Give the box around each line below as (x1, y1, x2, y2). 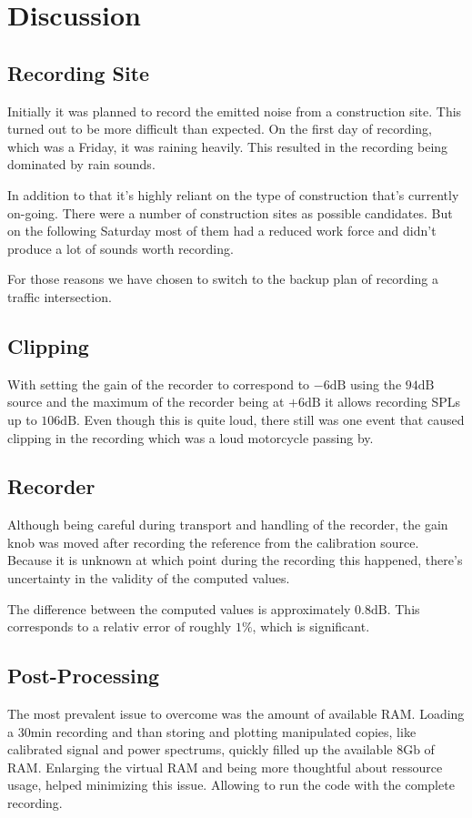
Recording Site (7, 58, 150, 86)
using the (350, 374, 402, 393)
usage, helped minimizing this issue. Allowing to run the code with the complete (7, 775, 455, 794)
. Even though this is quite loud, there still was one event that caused (76, 409, 465, 429)
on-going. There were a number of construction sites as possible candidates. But (7, 203, 453, 222)
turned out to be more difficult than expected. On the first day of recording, (7, 119, 432, 138)
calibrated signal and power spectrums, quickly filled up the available (7, 740, 393, 759)
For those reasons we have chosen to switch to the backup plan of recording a (7, 269, 438, 288)
